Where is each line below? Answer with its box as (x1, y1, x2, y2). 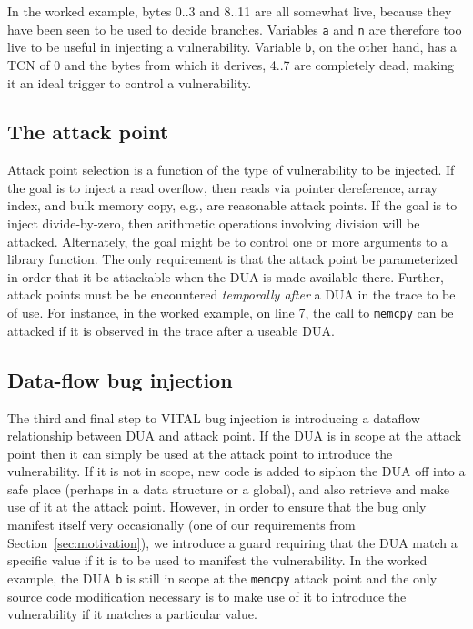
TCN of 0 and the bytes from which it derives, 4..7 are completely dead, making (7, 55, 455, 74)
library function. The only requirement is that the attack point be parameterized (7, 249, 458, 269)
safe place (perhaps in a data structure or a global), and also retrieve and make (7, 479, 449, 498)
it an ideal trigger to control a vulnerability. (7, 73, 252, 92)
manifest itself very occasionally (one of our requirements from (7, 515, 356, 534)
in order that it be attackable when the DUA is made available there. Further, (7, 267, 444, 286)
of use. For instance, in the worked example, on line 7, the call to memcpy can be (7, 303, 454, 322)
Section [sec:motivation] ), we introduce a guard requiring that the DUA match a (7, 533, 458, 552)
